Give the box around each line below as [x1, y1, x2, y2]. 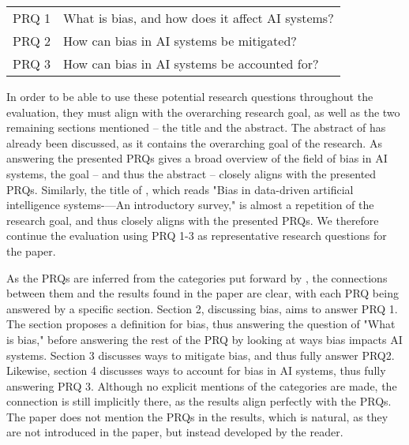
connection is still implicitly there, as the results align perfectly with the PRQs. [6, 393, 392, 409]
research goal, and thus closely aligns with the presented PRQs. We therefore [6, 211, 379, 228]
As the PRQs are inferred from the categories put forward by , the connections [6, 269, 388, 286]
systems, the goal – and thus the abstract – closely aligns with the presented [6, 165, 377, 181]
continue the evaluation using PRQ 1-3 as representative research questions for [6, 227, 387, 244]
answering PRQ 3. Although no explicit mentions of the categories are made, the [6, 377, 397, 394]
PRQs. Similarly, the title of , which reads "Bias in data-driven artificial [6, 181, 354, 197]
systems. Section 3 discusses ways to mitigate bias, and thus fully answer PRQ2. [6, 346, 395, 363]
